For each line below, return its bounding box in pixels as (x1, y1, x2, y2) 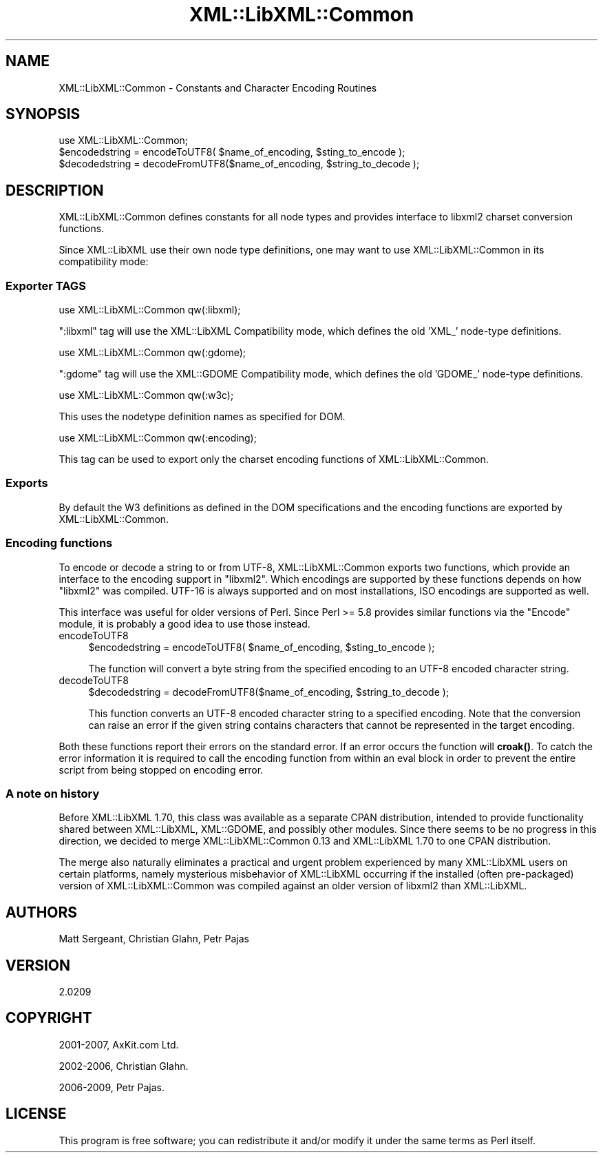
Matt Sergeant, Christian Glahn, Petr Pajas (59, 933, 249, 945)
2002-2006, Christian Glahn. (59, 1059, 189, 1072)
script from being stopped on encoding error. (59, 763, 264, 776)
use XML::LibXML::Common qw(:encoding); (59, 432, 257, 444)
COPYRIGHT (6, 1009, 92, 1027)
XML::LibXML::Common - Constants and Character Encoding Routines (59, 81, 377, 94)
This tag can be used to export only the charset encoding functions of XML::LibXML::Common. (59, 453, 489, 466)
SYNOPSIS (6, 105, 81, 123)
